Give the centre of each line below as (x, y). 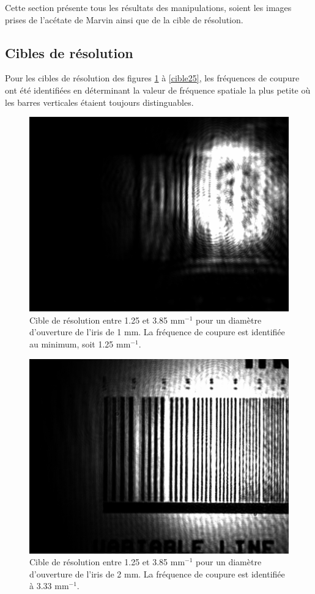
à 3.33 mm (49, 586)
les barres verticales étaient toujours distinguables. (99, 102)
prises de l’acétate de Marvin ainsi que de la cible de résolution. (124, 19)
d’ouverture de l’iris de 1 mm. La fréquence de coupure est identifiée (157, 332)
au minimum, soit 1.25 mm (80, 343)
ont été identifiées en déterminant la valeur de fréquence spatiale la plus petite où (158, 90)
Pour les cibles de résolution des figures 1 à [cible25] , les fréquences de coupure (152, 78)
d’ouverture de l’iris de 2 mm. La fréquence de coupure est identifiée (157, 574)
